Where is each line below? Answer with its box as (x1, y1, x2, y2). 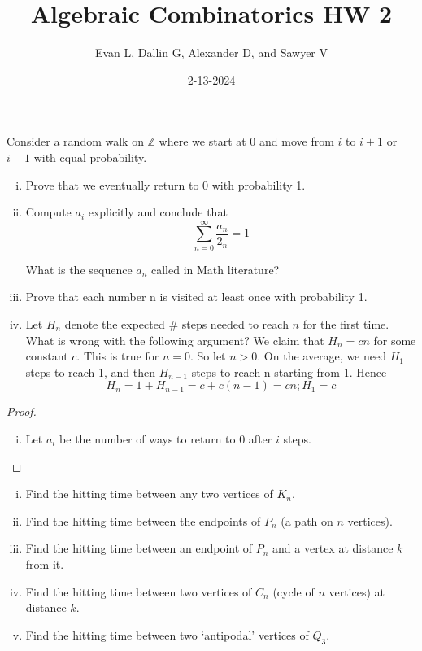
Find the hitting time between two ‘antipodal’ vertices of (25, 626, 309, 643)
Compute (25, 203, 72, 221)
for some (373, 331, 416, 348)
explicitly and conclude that (88, 203, 228, 221)
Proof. (7, 403, 37, 420)
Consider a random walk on (7, 133, 144, 150)
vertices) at (328, 583, 385, 600)
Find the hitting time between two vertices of (25, 583, 252, 600)
